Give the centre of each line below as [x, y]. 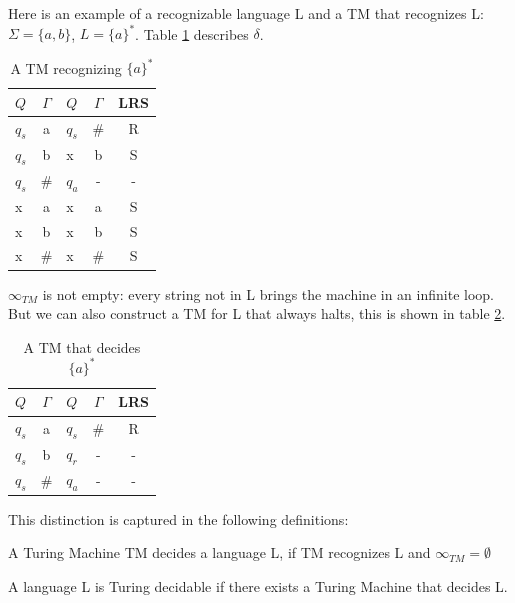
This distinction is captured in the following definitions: [178, 518]
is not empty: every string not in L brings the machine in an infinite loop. [268, 293]
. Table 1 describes [192, 33]
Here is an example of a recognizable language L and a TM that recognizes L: [246, 13]
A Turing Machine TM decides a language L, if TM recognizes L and [219, 552]
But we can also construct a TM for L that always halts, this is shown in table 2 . [257, 313]
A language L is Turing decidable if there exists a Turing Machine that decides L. [258, 585]
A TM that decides [82, 346]
